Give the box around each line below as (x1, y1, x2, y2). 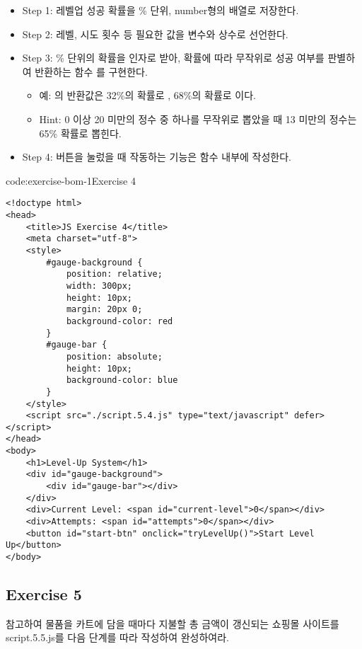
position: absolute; (66, 351, 163, 362)
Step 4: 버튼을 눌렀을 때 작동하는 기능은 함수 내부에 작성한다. (22, 149, 292, 164)
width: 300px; (66, 280, 132, 291)
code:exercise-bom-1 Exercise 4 (6, 173, 136, 188)
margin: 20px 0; (66, 304, 143, 315)
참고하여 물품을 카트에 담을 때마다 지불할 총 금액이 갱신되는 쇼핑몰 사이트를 (6, 616, 339, 631)
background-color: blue (66, 375, 178, 386)
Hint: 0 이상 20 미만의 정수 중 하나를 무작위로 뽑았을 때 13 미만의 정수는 (39, 111, 357, 126)
